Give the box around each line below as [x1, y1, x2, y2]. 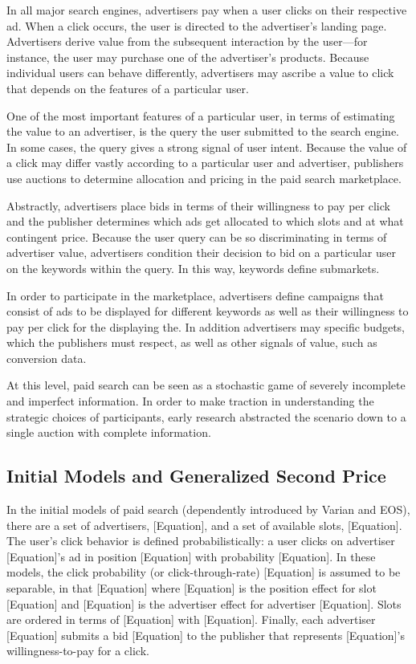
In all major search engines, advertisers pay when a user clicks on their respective [6, 2, 407, 18]
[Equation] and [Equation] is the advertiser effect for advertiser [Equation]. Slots [6, 595, 402, 612]
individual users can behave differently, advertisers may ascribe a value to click [6, 64, 394, 81]
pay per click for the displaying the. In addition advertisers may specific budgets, [6, 318, 406, 335]
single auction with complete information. [6, 424, 211, 441]
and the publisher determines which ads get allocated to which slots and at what [6, 213, 404, 230]
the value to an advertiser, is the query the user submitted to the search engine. [6, 123, 399, 140]
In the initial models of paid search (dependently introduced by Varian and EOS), [6, 501, 410, 518]
